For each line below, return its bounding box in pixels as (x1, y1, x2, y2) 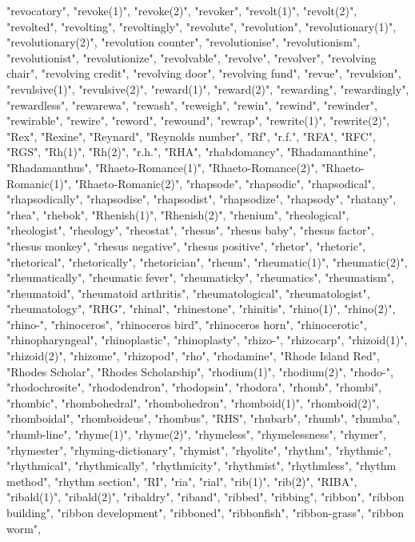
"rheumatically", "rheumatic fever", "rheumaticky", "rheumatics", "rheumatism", (6, 269, 394, 286)
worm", (6, 520, 41, 536)
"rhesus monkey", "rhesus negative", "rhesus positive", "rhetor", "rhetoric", (6, 237, 366, 254)
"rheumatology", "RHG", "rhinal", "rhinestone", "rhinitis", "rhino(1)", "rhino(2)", (6, 300, 396, 317)
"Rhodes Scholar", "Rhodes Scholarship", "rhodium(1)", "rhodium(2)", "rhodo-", (6, 363, 393, 379)
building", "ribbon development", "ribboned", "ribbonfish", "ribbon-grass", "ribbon (6, 504, 405, 520)
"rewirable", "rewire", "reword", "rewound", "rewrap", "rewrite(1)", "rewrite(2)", (6, 112, 390, 129)
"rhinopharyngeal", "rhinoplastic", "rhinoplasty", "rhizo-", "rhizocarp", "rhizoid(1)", (6, 331, 408, 348)
